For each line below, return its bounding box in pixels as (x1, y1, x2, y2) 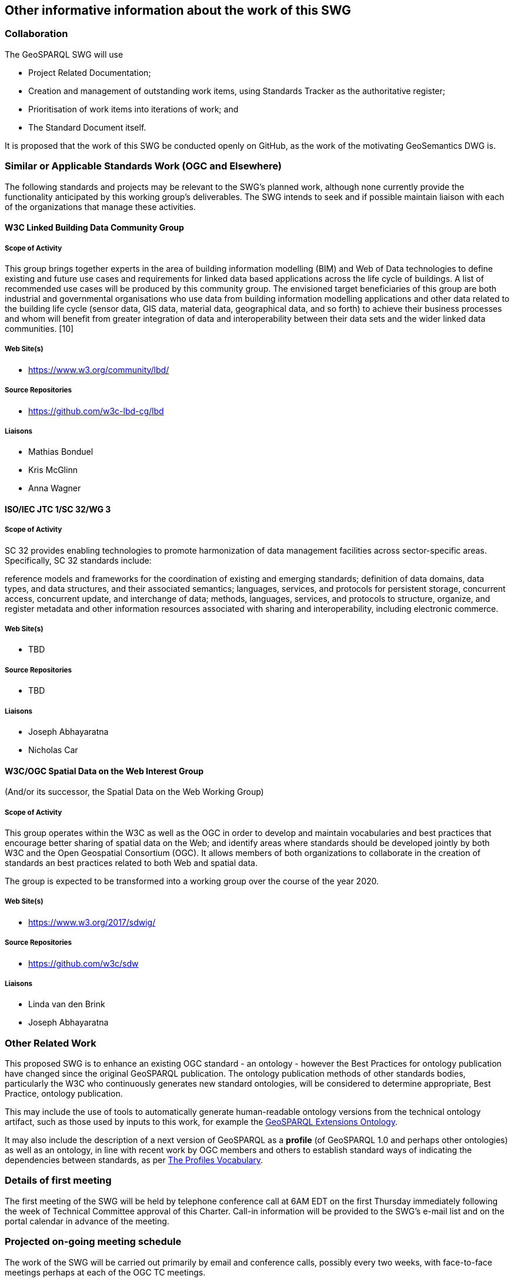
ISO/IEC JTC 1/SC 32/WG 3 (5, 504, 111, 514)
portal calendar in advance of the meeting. (5, 1216, 169, 1226)
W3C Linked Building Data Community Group (5, 222, 184, 233)
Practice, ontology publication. (5, 1088, 123, 1099)
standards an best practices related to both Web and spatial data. (5, 858, 258, 868)
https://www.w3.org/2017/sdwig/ (28, 917, 156, 927)
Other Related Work (5, 1037, 96, 1049)
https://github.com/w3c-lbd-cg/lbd (28, 405, 164, 416)
